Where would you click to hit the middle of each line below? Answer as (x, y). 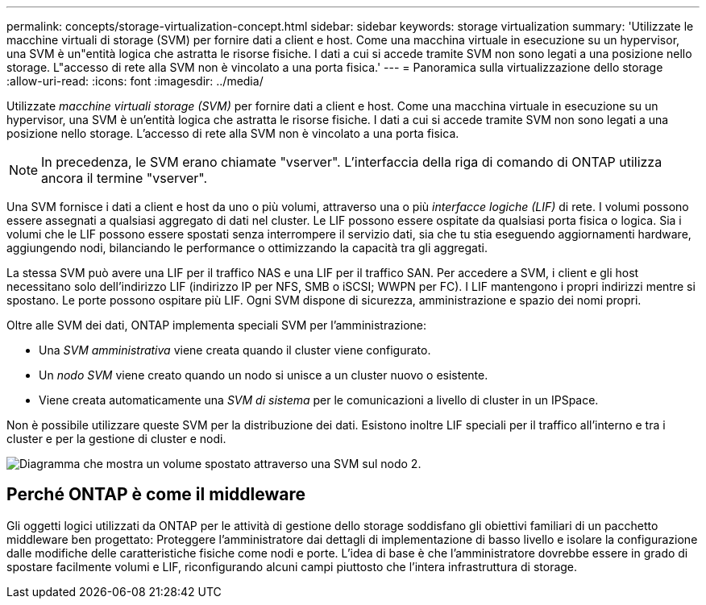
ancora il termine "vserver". (125, 178)
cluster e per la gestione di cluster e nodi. (116, 439)
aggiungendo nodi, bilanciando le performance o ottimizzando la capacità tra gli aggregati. (247, 248)
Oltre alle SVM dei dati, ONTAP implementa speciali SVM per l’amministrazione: (217, 325)
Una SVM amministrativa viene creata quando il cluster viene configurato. (235, 350)
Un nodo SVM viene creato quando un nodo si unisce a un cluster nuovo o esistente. (264, 375)
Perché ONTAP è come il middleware (156, 495)
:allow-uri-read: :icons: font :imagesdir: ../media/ (135, 81)
